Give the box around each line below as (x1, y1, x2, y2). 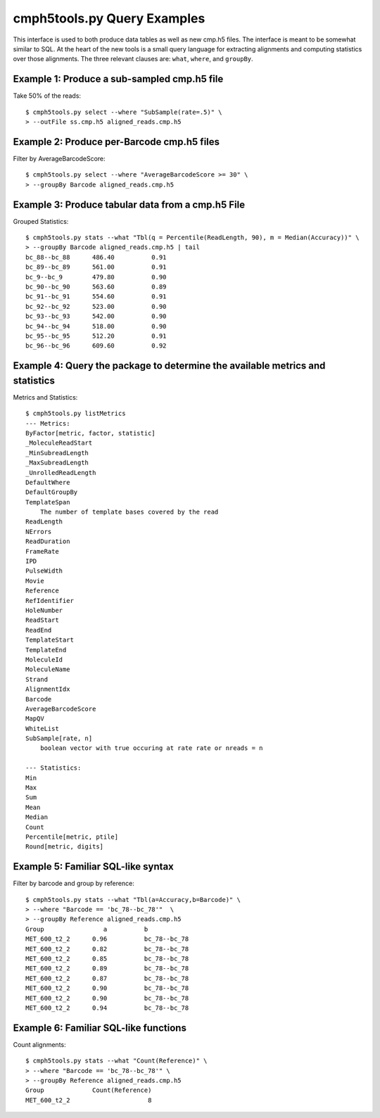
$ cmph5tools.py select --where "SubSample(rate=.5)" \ (25, 108, 222, 116)
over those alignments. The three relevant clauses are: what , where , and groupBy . (13, 55, 253, 63)
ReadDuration (25, 538, 70, 545)
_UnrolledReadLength (25, 469, 96, 476)
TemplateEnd (25, 646, 67, 654)
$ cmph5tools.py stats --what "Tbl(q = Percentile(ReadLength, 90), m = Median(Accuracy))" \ (25, 234, 360, 241)
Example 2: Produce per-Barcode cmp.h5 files (13, 136, 220, 148)
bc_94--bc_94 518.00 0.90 (25, 322, 167, 330)
